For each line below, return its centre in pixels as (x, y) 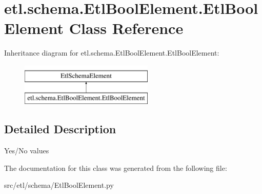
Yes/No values (27, 151)
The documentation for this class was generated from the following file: (116, 167)
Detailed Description (60, 129)
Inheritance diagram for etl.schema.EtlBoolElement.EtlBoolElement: (112, 53)
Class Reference (126, 28)
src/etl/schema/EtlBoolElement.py (59, 185)
